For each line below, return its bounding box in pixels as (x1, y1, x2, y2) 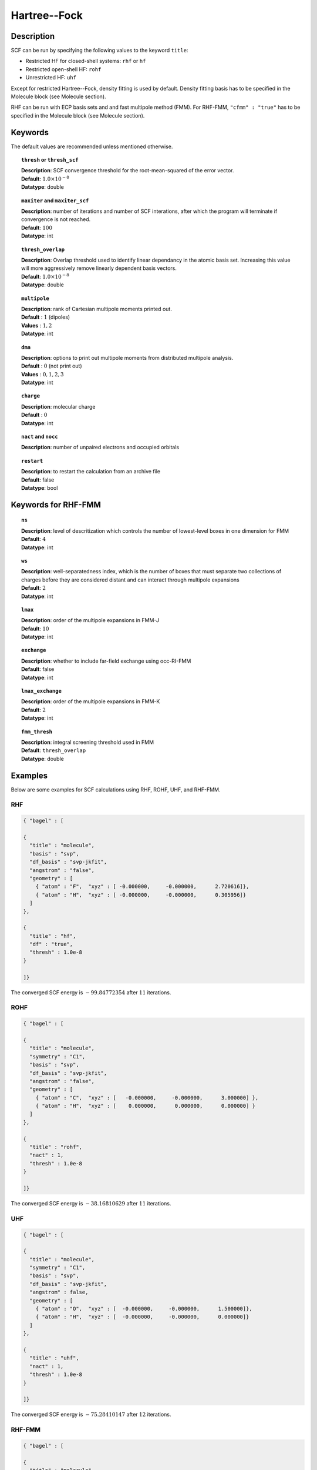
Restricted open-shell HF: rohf (25, 65, 102, 73)
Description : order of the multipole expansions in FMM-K (21, 698, 160, 705)
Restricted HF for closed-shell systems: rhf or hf (25, 58, 146, 65)
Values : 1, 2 (21, 322, 52, 329)
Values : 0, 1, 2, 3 (21, 370, 64, 377)
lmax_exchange (21, 688, 62, 694)
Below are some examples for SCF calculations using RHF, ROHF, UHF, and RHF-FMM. (11, 786, 221, 793)
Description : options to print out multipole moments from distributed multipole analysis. (21, 354, 234, 361)
